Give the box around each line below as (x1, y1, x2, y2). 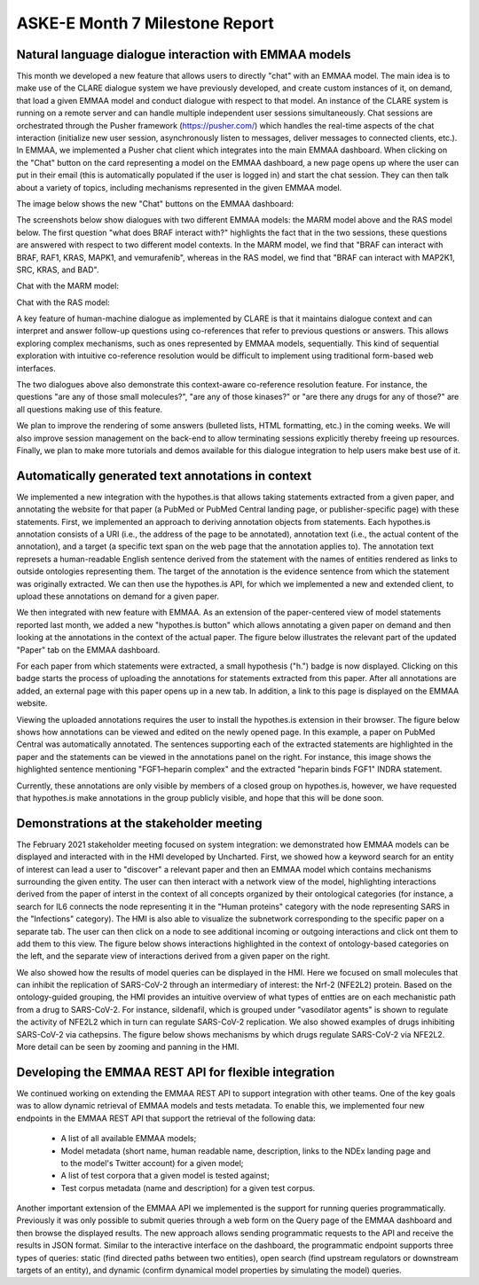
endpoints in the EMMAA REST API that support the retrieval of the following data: (16, 1113, 316, 1124)
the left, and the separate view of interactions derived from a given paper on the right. (16, 951, 331, 961)
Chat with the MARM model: (16, 280, 120, 292)
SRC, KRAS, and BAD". (16, 264, 99, 275)
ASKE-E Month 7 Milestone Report (16, 13, 274, 33)
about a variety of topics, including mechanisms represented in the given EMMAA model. (16, 182, 342, 192)
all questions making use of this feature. (16, 404, 163, 414)
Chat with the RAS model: (16, 297, 110, 308)
